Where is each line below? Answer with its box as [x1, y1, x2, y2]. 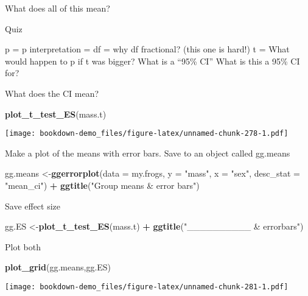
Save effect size [5, 199, 61, 212]
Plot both [5, 240, 41, 253]
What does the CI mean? [5, 86, 99, 99]
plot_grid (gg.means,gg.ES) [5, 261, 111, 273]
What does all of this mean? [5, 2, 110, 14]
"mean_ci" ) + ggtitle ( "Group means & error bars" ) [5, 179, 200, 191]
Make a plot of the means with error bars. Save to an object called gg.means [5, 146, 290, 159]
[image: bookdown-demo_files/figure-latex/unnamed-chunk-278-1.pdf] [5, 129, 289, 138]
